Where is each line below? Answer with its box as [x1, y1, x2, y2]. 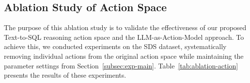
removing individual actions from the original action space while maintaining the [4, 50, 244, 61]
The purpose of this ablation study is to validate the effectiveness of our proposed [4, 22, 247, 33]
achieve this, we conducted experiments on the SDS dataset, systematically [4, 41, 227, 51]
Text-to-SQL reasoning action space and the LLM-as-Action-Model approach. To [4, 32, 244, 42]
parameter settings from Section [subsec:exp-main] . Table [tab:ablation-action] [4, 60, 238, 70]
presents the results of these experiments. [4, 70, 126, 80]
